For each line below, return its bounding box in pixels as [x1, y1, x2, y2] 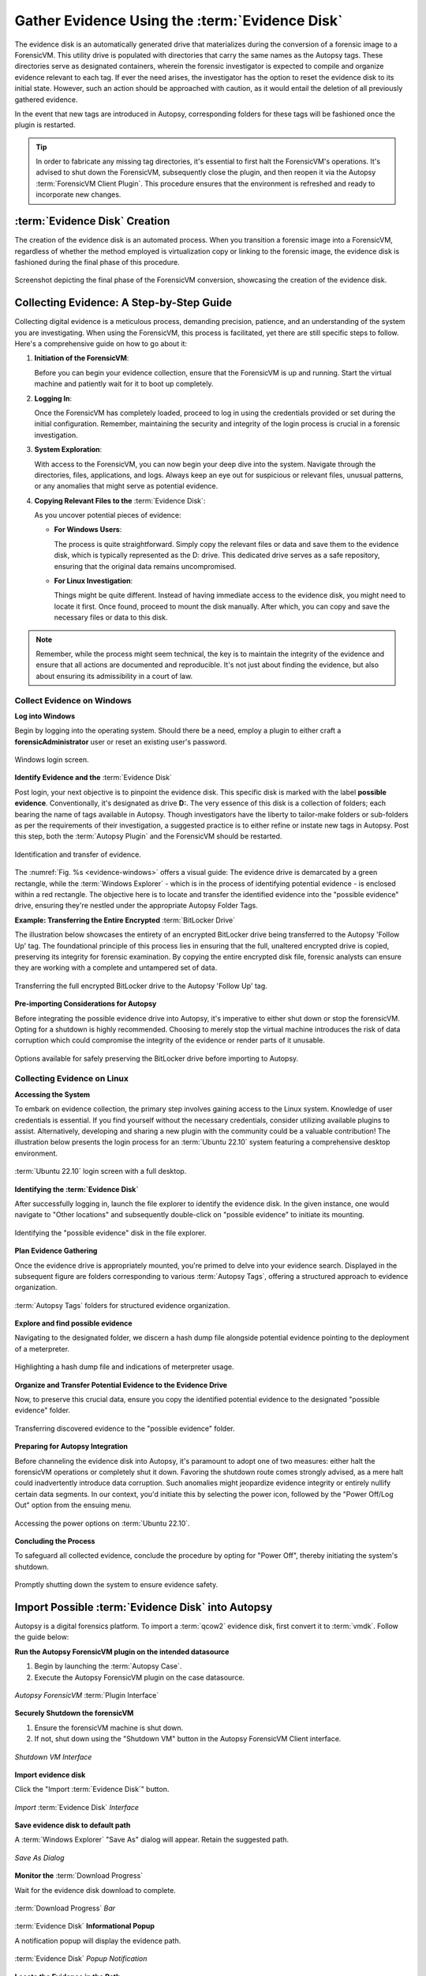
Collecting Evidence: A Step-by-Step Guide [14, 296, 233, 310]
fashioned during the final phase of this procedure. [14, 257, 181, 266]
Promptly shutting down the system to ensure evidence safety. [14, 1580, 219, 1589]
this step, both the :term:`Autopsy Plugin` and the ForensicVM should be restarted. [14, 832, 282, 841]
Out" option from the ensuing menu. [14, 1500, 132, 1510]
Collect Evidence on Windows [14, 695, 132, 706]
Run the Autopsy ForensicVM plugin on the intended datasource [14, 1646, 230, 1656]
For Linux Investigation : [54, 576, 133, 586]
